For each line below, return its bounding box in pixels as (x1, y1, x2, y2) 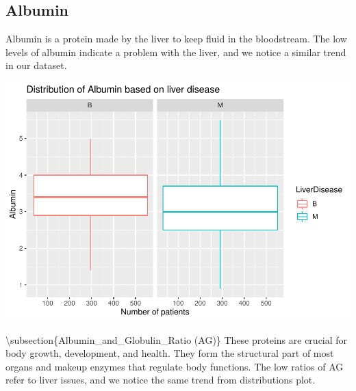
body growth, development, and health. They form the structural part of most (5, 346, 334, 360)
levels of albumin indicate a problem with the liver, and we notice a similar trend (5, 44, 346, 59)
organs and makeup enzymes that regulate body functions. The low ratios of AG (5, 359, 344, 373)
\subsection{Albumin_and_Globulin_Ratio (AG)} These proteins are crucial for (5, 332, 348, 347)
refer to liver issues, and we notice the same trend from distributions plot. (5, 373, 316, 387)
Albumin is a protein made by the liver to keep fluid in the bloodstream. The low (5, 31, 347, 46)
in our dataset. (5, 58, 67, 72)
